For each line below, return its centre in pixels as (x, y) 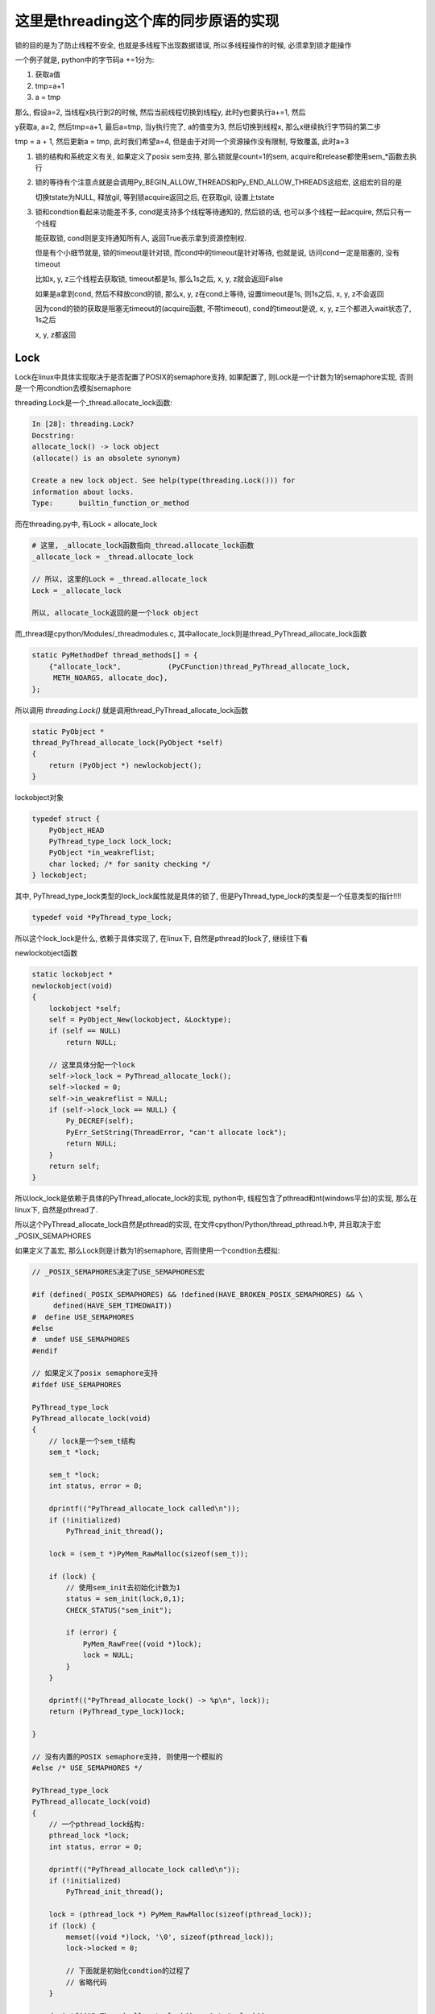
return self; (75, 1167)
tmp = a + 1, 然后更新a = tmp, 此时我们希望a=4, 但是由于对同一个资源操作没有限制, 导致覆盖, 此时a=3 (182, 142)
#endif (45, 1351)
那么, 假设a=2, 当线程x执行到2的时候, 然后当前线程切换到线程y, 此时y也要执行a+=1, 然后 (160, 112)
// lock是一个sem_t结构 (92, 1441)
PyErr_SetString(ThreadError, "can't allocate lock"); (176, 1132)
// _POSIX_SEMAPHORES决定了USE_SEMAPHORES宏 (118, 1272)
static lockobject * (72, 974)
